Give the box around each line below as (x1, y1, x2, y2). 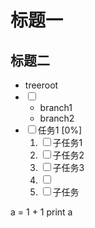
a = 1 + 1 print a (10, 206, 73, 218)
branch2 (39, 112, 75, 124)
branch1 (39, 102, 73, 113)
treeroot (24, 79, 59, 91)
